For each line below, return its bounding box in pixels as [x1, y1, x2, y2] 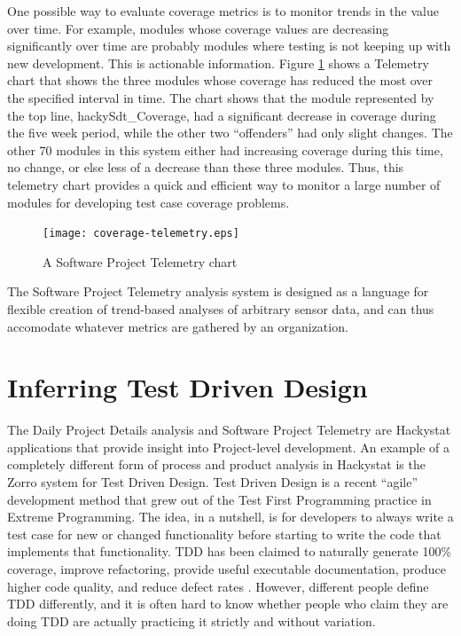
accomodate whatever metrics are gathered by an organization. [7, 317, 348, 335]
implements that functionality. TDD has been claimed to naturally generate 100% [7, 542, 452, 561]
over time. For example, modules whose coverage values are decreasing [7, 19, 389, 37]
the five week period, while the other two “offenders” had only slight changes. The [7, 123, 453, 142]
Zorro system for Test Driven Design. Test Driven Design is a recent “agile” [7, 473, 418, 491]
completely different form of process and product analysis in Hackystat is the [7, 455, 426, 474]
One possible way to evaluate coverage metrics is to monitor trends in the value [7, 2, 439, 20]
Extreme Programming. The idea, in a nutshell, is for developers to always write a [7, 507, 454, 526]
